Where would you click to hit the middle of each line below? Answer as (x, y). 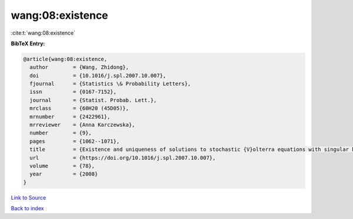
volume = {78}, (62, 166)
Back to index (27, 208)
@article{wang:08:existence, (65, 59)
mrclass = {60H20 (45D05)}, (79, 108)
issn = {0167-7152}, (73, 92)
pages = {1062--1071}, (75, 141)
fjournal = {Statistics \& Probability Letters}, (110, 84)
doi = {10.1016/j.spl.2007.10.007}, (98, 75)
